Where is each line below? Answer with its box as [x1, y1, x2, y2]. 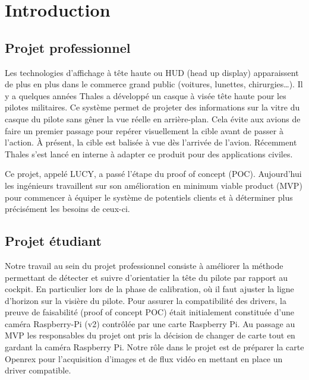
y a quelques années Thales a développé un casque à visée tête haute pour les [5, 89, 286, 102]
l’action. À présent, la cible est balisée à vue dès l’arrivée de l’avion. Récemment [5, 136, 297, 148]
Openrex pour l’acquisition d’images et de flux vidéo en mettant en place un [5, 352, 283, 365]
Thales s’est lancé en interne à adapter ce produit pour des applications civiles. [5, 147, 293, 160]
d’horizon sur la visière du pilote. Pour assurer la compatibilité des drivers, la [5, 294, 286, 306]
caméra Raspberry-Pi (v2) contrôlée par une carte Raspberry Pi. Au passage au [5, 317, 295, 330]
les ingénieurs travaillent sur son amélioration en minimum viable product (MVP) [5, 179, 302, 191]
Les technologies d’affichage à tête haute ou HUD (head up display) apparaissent [5, 66, 299, 78]
